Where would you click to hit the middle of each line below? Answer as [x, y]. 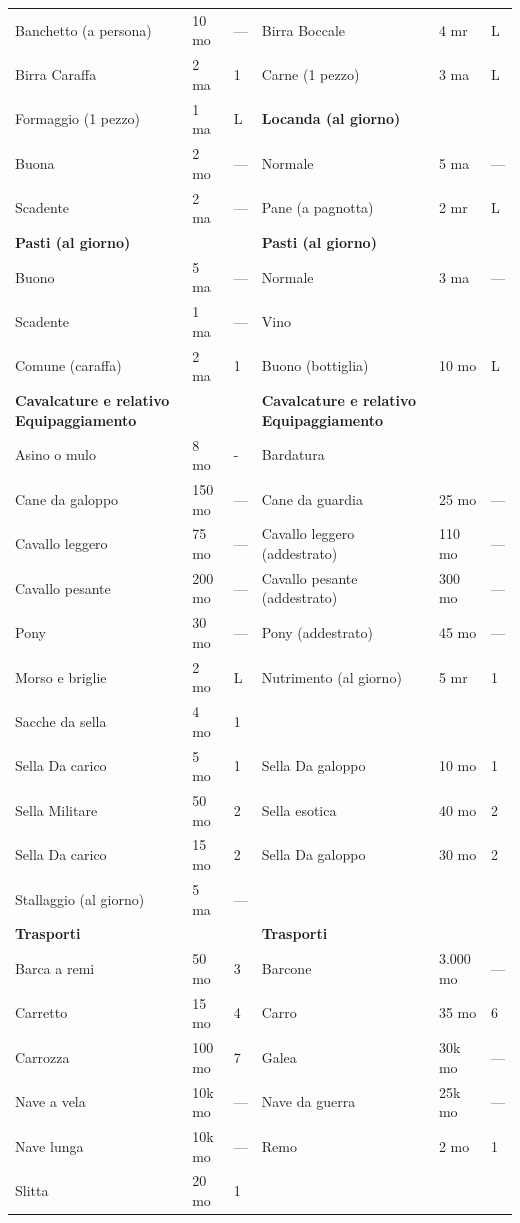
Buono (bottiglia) [315, 365]
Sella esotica [299, 809]
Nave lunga [49, 1145]
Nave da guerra [308, 1101]
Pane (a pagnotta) [317, 207]
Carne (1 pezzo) [310, 73]
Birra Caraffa [56, 73]
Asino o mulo [55, 454]
